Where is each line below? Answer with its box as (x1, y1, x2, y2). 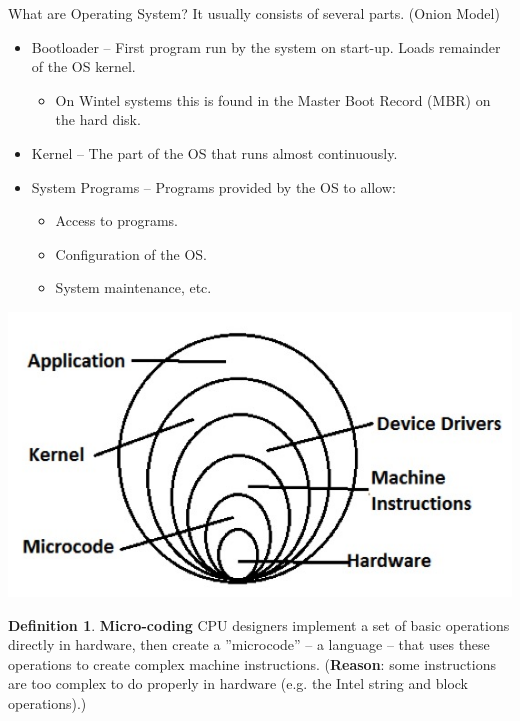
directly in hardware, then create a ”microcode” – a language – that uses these (8, 634, 490, 655)
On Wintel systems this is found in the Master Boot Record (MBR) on (55, 89, 491, 110)
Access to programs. (55, 210, 178, 231)
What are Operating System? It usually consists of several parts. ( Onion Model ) (8, 3, 500, 23)
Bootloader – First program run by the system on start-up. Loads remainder (31, 36, 501, 57)
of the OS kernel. (31, 56, 136, 77)
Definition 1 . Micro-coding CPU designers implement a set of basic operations (8, 614, 510, 635)
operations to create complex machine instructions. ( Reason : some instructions (8, 653, 496, 674)
